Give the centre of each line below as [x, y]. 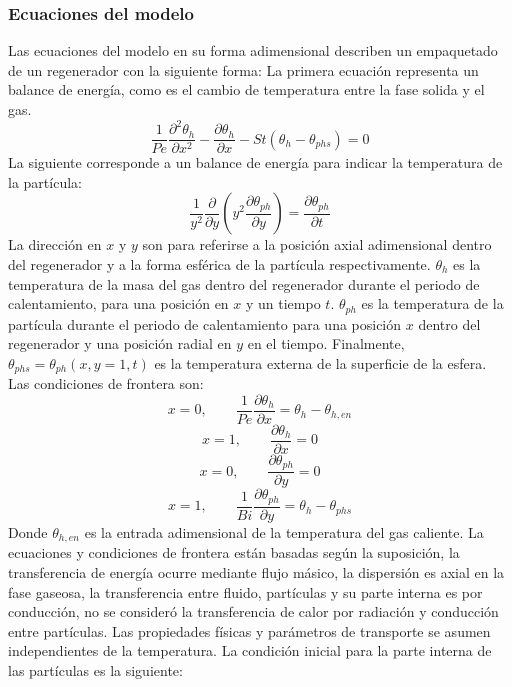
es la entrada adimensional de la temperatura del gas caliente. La [284, 531]
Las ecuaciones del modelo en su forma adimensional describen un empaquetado [253, 50]
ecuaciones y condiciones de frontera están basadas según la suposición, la [234, 552]
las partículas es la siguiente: [95, 669]
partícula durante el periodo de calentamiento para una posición [205, 323]
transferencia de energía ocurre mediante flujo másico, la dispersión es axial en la [256, 571]
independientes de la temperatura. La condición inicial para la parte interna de [250, 650]
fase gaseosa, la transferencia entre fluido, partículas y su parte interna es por [245, 591]
